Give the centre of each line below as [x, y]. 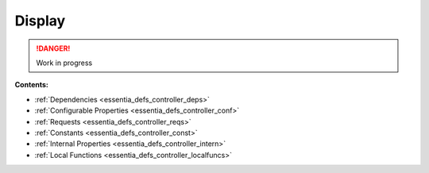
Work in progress [64, 63]
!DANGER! [53, 48]
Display [40, 21]
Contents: [32, 85]
